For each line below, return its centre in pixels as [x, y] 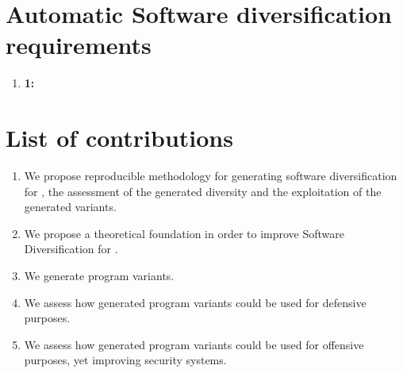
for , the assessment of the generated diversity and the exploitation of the [203, 191]
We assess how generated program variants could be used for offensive [194, 344]
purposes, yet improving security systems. [125, 360]
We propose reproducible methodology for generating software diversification [211, 176]
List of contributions [119, 138]
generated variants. [70, 207]
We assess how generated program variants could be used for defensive [195, 302]
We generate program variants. [99, 275]
